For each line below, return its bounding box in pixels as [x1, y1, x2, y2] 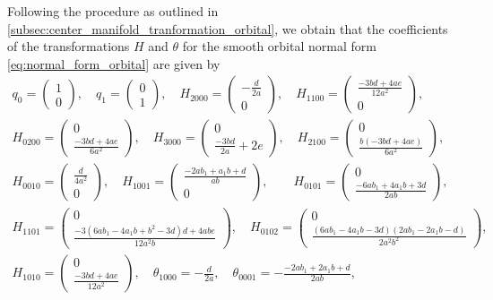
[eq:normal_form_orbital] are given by [7, 54, 221, 73]
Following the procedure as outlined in [7, 2, 219, 20]
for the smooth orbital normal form [182, 37, 376, 56]
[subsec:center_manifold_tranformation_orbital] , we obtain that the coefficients [7, 19, 448, 38]
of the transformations [7, 37, 130, 56]
